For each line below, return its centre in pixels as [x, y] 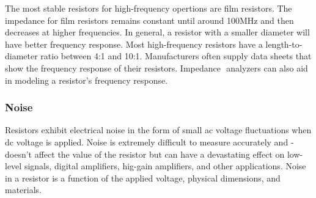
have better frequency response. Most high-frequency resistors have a [134, 44]
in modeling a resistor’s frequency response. [86, 80]
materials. [24, 190]
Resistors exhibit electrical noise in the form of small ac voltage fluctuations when [158, 130]
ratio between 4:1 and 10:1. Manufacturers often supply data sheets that [176, 56]
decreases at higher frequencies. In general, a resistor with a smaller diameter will [157, 32]
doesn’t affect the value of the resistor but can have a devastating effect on [145, 154]
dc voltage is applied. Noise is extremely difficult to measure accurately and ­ [149, 141]
